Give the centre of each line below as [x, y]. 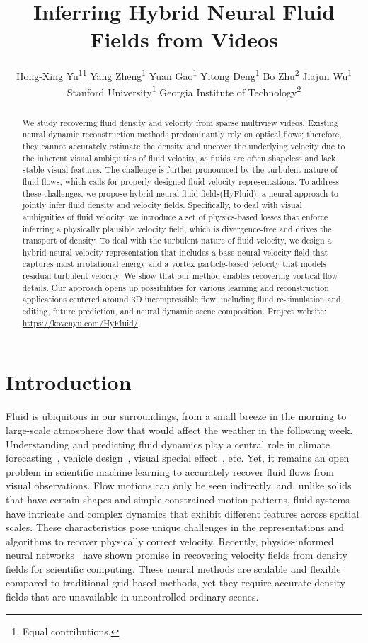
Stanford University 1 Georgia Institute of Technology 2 [184, 91]
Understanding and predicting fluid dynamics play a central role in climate [168, 444]
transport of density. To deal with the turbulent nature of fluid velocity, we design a [177, 240]
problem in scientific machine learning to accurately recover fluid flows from [170, 471]
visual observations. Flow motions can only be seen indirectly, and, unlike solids [179, 485]
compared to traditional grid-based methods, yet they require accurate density [176, 582]
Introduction [69, 382]
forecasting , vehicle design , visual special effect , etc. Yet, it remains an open [178, 458]
